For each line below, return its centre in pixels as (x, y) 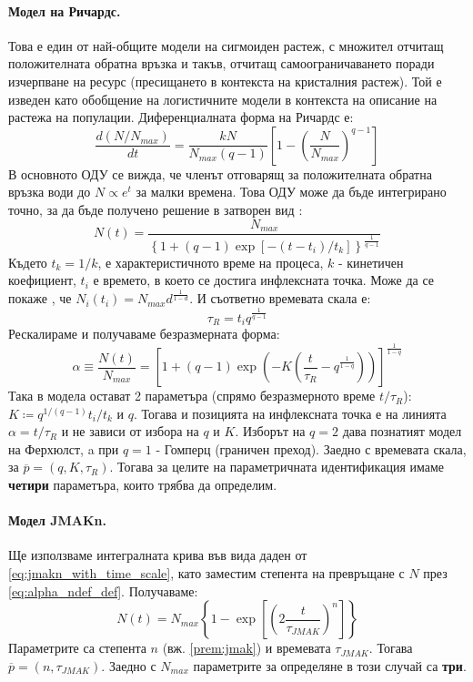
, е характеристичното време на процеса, (211, 262)
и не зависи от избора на (130, 431)
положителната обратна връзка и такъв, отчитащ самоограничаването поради (221, 63)
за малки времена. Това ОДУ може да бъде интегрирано (291, 192)
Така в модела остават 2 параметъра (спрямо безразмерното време (192, 396)
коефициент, (42, 280)
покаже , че (40, 298)
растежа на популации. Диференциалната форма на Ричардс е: (181, 117)
